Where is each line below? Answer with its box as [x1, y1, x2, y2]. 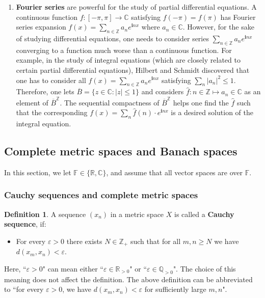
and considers [141, 86, 184, 97]
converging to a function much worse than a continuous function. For [16, 44, 232, 55]
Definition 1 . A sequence [4, 208, 86, 219]
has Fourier [220, 11, 256, 22]
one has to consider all [16, 74, 86, 85]
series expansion [16, 21, 66, 32]
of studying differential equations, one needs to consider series [16, 33, 209, 43]
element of [16, 97, 48, 107]
